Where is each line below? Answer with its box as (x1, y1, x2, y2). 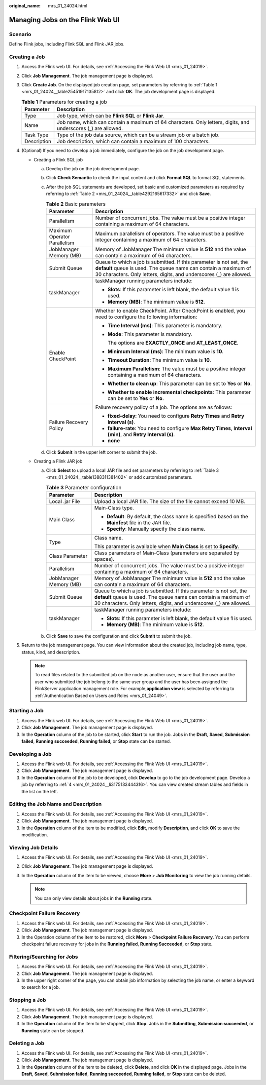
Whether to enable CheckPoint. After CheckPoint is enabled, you (95, 307, 245, 314)
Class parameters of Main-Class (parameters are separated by (94, 549, 240, 556)
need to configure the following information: (95, 313, 197, 320)
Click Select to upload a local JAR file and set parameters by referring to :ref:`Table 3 (46, 467, 219, 473)
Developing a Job (9, 750, 52, 757)
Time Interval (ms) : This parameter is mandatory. (107, 322, 223, 329)
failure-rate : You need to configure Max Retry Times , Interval (107, 425, 252, 431)
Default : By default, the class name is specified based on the (106, 513, 248, 520)
